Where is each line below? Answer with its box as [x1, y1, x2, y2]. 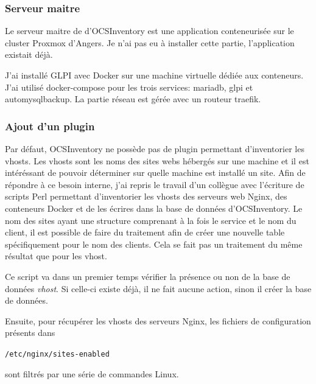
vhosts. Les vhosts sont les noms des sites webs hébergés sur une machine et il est [5, 154, 309, 167]
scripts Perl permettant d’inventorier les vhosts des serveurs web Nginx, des [5, 190, 287, 203]
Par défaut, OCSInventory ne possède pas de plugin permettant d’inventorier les [5, 142, 304, 155]
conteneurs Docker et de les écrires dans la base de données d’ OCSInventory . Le [5, 201, 303, 214]
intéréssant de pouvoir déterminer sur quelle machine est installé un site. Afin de [5, 166, 306, 179]
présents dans [5, 326, 55, 339]
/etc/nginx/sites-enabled [5, 349, 110, 358]
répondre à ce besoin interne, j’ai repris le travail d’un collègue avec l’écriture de [5, 178, 304, 190]
